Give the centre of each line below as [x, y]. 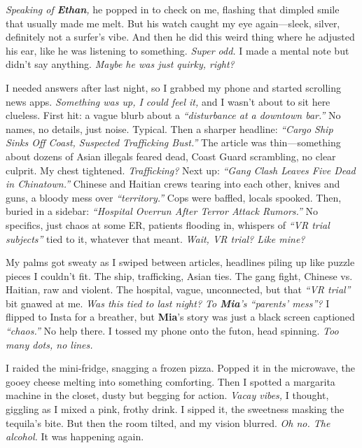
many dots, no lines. [49, 344]
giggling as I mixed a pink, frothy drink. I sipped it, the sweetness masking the [175, 409]
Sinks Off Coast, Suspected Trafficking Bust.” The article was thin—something [173, 142]
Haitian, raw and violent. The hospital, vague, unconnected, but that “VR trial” [178, 289]
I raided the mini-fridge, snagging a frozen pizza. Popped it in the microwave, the [180, 368]
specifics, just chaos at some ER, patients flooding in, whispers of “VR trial [168, 224]
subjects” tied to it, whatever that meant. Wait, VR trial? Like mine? [155, 238]
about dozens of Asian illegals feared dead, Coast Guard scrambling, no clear [171, 156]
